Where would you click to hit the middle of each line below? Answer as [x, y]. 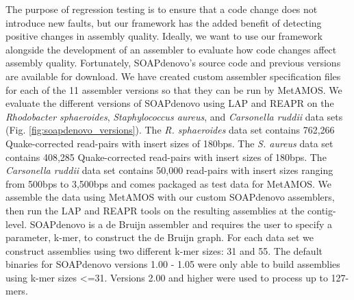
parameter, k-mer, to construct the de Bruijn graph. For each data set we [160, 237]
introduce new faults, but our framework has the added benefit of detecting [164, 22]
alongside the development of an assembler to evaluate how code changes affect [171, 49]
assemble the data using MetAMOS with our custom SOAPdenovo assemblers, [170, 197]
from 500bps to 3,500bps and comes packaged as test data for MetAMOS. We [169, 183]
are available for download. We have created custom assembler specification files [173, 76]
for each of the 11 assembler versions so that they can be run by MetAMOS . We [174, 89]
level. [16, 224]
